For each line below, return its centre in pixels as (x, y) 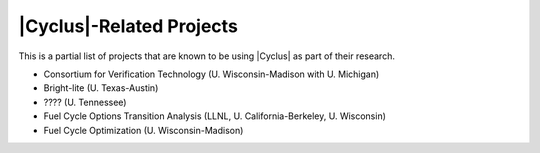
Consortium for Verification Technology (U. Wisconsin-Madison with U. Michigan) (211, 74)
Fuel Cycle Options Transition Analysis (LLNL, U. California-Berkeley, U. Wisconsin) (215, 116)
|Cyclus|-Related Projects (128, 26)
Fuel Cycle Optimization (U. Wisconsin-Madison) (143, 130)
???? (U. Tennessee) (85, 102)
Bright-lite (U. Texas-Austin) (101, 88)
